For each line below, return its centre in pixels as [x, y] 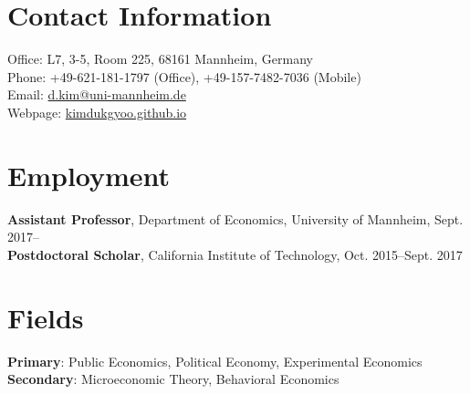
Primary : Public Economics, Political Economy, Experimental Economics [215, 361]
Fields [46, 317]
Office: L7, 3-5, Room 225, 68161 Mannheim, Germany [160, 59]
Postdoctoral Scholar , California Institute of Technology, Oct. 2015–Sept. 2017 [235, 254]
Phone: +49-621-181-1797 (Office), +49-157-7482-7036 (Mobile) [184, 76]
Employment [89, 175]
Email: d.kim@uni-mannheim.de [97, 94]
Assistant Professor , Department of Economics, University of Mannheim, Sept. [235, 218]
